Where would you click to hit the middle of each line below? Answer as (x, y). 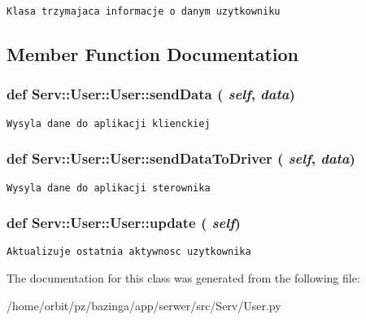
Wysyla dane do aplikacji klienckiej (109, 123)
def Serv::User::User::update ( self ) (124, 223)
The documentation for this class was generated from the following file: (183, 278)
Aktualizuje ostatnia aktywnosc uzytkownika (129, 252)
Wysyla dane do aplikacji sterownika (109, 188)
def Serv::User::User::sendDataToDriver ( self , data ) (181, 158)
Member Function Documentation (153, 54)
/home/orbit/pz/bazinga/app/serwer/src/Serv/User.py (144, 305)
